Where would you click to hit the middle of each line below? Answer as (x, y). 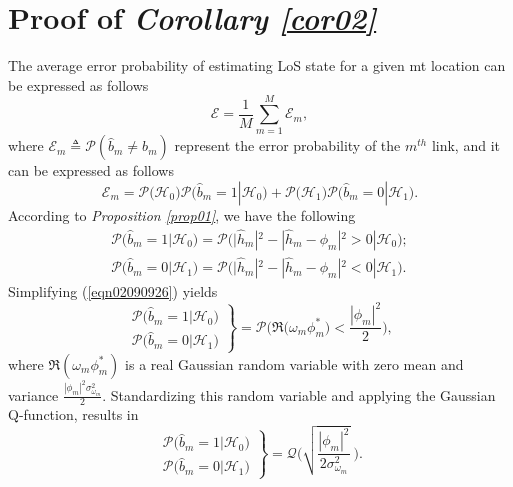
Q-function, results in (73, 414)
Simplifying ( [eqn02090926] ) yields (113, 291)
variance (33, 394)
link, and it (465, 145)
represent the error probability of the (287, 145)
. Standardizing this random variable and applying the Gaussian (299, 394)
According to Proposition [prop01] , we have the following (182, 215)
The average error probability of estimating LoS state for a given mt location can (257, 65)
